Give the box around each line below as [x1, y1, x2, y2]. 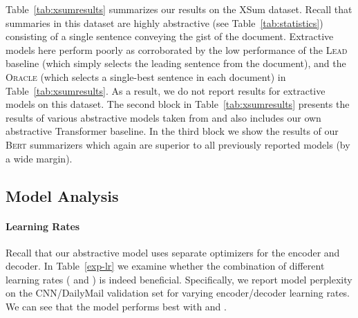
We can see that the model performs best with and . [6, 299, 227, 314]
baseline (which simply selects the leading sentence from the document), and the [6, 56, 346, 71]
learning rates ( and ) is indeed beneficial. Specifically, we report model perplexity [6, 272, 352, 286]
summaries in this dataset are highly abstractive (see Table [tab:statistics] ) [6, 15, 323, 30]
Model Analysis [6, 185, 119, 206]
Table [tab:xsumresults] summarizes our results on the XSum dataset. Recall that [6, 2, 352, 16]
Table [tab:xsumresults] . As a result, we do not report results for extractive [6, 83, 326, 97]
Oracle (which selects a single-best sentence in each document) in [6, 69, 286, 84]
